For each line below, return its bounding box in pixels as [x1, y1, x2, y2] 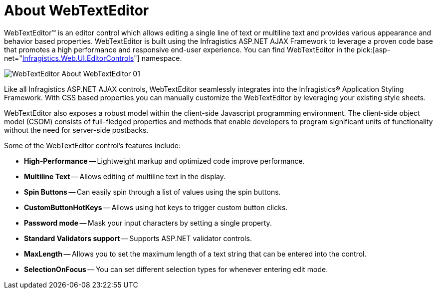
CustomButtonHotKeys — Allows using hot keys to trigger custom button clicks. [24, 203, 288, 212]
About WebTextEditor [4, 2, 149, 19]
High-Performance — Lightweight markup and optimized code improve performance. [24, 156, 305, 165]
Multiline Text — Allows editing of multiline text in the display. [24, 172, 226, 181]
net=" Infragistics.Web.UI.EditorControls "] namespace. [4, 53, 182, 62]
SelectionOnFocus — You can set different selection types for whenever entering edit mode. [24, 265, 328, 274]
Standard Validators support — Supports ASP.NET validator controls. [24, 234, 252, 243]
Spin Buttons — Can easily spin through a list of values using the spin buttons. [24, 187, 281, 196]
